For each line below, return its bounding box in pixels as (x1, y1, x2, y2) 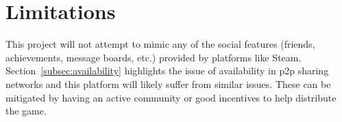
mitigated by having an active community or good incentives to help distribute (5, 90, 337, 104)
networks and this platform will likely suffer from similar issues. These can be (5, 76, 331, 91)
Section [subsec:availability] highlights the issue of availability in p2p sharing (5, 63, 329, 78)
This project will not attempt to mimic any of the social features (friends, (5, 37, 315, 51)
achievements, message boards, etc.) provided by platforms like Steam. (5, 50, 302, 64)
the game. (5, 104, 47, 118)
